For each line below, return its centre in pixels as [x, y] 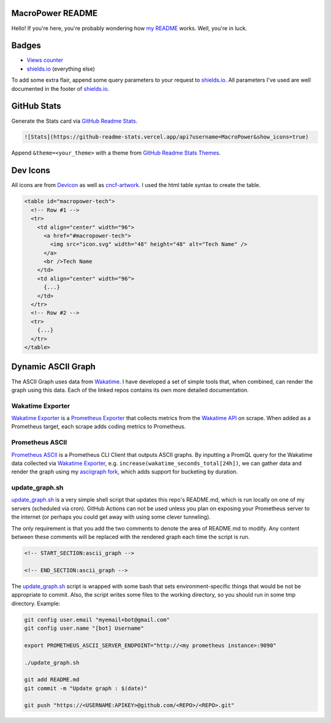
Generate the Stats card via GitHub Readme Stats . [74, 121]
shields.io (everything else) [61, 69]
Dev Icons [31, 171]
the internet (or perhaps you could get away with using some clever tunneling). [111, 517]
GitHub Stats [36, 106]
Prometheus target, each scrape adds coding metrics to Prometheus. [99, 427]
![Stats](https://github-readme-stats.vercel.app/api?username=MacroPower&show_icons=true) [166, 137]
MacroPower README [55, 13]
